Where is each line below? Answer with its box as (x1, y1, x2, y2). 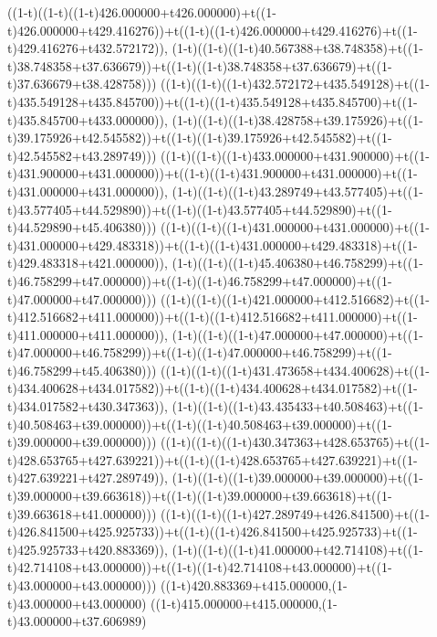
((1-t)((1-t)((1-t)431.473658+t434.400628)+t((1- (161, 360, 430, 379)
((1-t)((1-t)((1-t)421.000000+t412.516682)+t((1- (161, 289, 430, 308)
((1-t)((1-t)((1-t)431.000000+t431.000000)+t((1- (161, 218, 430, 237)
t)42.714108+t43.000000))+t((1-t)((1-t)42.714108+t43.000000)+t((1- (7, 557, 392, 577)
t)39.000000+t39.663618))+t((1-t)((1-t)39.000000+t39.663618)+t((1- (7, 486, 392, 505)
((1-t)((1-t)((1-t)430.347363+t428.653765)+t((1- (161, 432, 430, 451)
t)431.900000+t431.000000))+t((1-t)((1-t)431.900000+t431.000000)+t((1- (7, 164, 418, 183)
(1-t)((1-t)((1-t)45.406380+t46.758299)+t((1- (172, 253, 423, 272)
